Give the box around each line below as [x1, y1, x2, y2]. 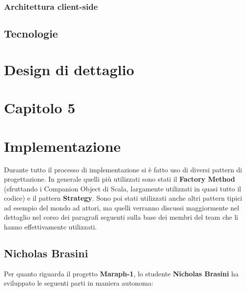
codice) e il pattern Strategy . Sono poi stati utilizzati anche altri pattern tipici [4, 193, 243, 203]
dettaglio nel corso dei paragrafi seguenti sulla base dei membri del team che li [4, 212, 238, 222]
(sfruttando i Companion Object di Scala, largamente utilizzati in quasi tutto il [4, 183, 242, 193]
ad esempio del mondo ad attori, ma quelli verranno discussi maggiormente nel [4, 202, 239, 212]
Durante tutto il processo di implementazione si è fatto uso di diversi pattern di [4, 164, 243, 174]
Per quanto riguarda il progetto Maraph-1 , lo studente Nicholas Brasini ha [4, 268, 239, 278]
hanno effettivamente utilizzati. [4, 222, 97, 232]
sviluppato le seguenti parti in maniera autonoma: [4, 278, 153, 288]
